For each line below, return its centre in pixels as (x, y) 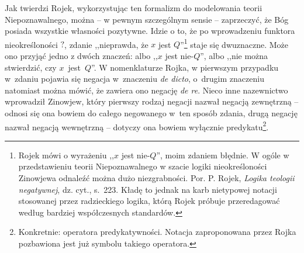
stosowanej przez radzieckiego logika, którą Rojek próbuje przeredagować (149, 201)
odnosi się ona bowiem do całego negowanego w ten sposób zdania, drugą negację (151, 113)
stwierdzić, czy (31, 67)
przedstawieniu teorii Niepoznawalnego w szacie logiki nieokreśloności (143, 166)
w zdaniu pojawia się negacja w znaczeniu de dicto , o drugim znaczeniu (134, 79)
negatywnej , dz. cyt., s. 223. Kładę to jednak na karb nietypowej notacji (148, 189)
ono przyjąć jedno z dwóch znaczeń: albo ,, (81, 56)
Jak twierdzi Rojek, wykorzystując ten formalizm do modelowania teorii (134, 8)
